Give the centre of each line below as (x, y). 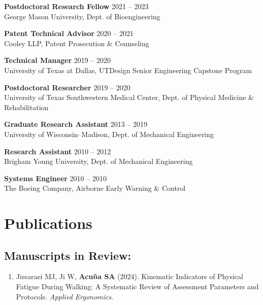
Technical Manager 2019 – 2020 (58, 60)
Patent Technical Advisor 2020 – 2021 (69, 33)
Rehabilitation (26, 107)
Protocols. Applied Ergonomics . (64, 296)
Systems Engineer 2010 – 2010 (55, 178)
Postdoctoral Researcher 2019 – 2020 (67, 87)
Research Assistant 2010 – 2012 (58, 151)
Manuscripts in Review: (68, 255)
